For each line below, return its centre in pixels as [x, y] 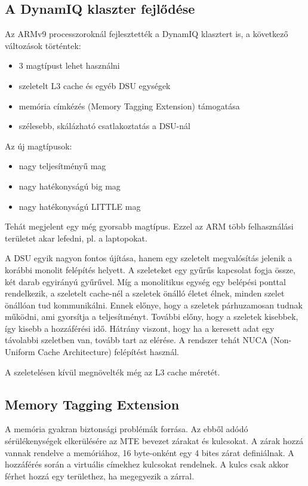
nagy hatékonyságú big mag [70, 186]
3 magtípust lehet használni [69, 65]
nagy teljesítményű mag [62, 166]
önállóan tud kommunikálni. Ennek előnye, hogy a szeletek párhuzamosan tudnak [154, 305]
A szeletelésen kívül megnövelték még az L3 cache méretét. [113, 372]
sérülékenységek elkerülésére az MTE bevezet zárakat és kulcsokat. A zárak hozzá [154, 441]
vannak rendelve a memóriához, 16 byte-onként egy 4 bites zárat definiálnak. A [150, 452]
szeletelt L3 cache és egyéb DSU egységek [95, 85]
